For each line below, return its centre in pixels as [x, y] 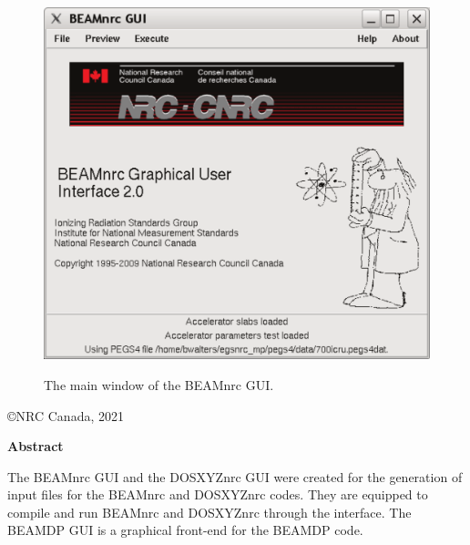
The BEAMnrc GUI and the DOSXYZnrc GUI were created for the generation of [235, 476]
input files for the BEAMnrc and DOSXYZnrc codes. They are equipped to [218, 494]
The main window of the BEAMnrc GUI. [159, 384]
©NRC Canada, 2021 [66, 415]
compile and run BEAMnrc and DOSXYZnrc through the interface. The [209, 512]
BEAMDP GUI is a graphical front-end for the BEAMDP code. [185, 530]
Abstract [36, 446]
